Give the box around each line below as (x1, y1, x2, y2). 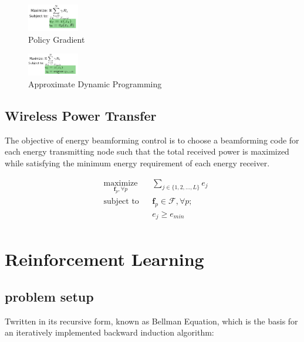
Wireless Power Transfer (5, 106, 157, 124)
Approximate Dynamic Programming (28, 78, 162, 90)
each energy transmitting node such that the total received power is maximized (5, 145, 289, 158)
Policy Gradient (28, 33, 85, 45)
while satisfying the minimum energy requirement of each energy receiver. (5, 156, 270, 169)
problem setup (5, 287, 94, 305)
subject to (103, 197, 139, 206)
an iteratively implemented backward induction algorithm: (5, 326, 214, 338)
